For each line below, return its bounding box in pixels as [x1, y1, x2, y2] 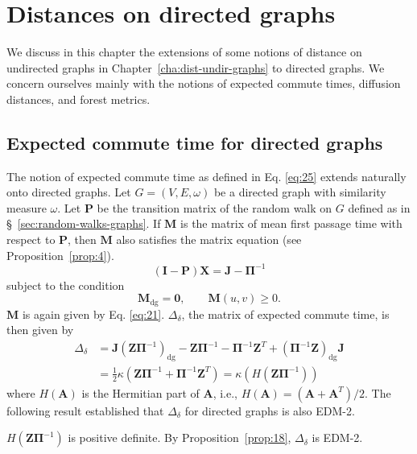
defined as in [348, 199, 411, 216]
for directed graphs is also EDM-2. [184, 402, 355, 419]
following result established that [6, 402, 164, 419]
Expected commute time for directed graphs [6, 130, 383, 155]
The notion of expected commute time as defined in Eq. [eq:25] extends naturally [6, 167, 407, 184]
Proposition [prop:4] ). [6, 246, 114, 263]
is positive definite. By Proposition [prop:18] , [68, 429, 291, 446]
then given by [6, 321, 74, 338]
